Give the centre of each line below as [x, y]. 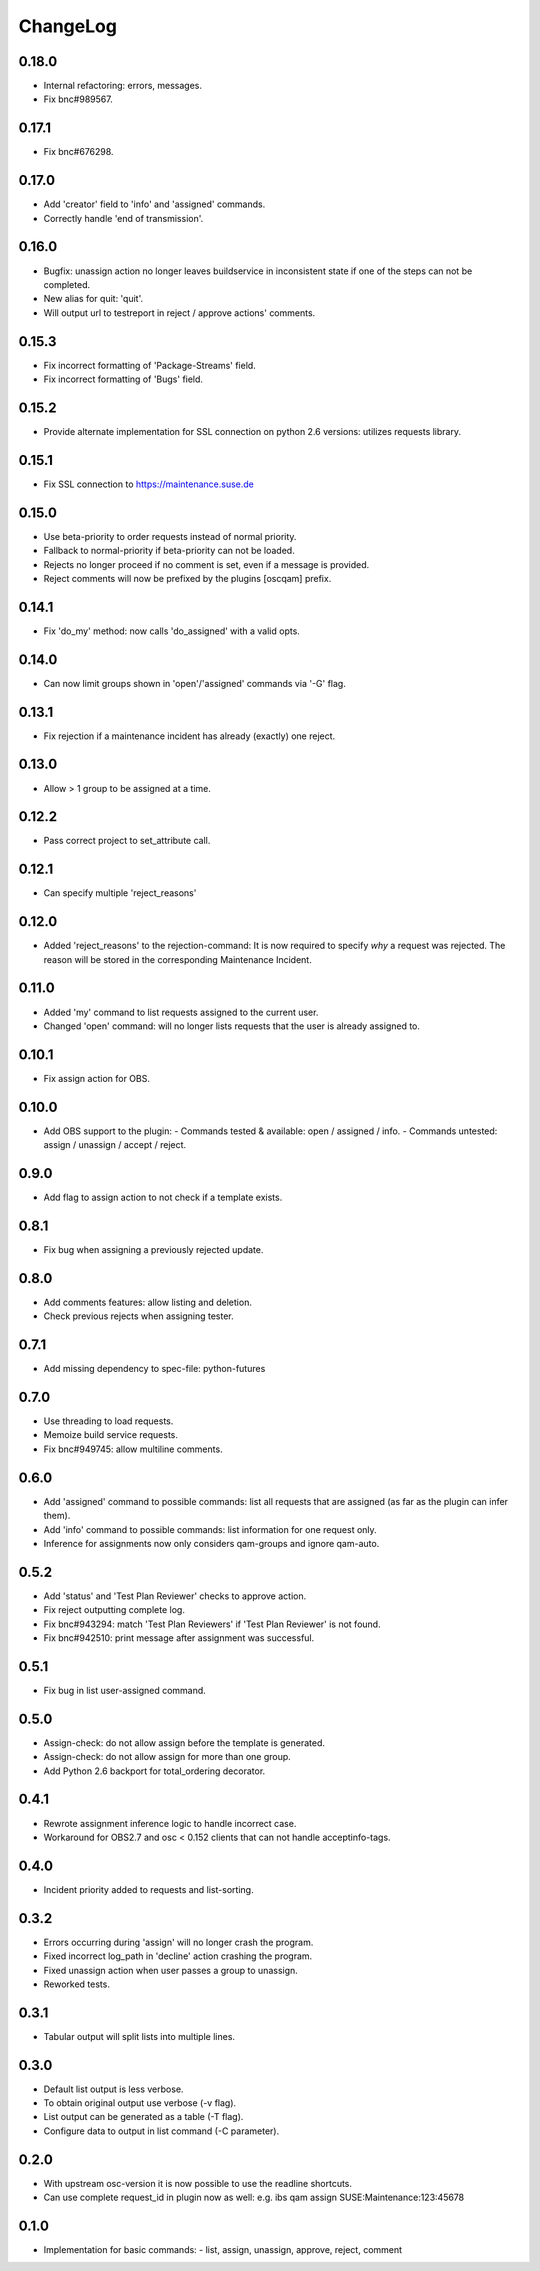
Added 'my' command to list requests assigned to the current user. [181, 1012]
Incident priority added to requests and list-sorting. [148, 1889]
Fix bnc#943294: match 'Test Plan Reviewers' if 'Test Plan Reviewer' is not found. [212, 1624]
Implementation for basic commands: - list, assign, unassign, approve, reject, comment [223, 2250]
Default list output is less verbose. [113, 2089]
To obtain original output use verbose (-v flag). [140, 2103]
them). [57, 1516]
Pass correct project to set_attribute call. [127, 841]
